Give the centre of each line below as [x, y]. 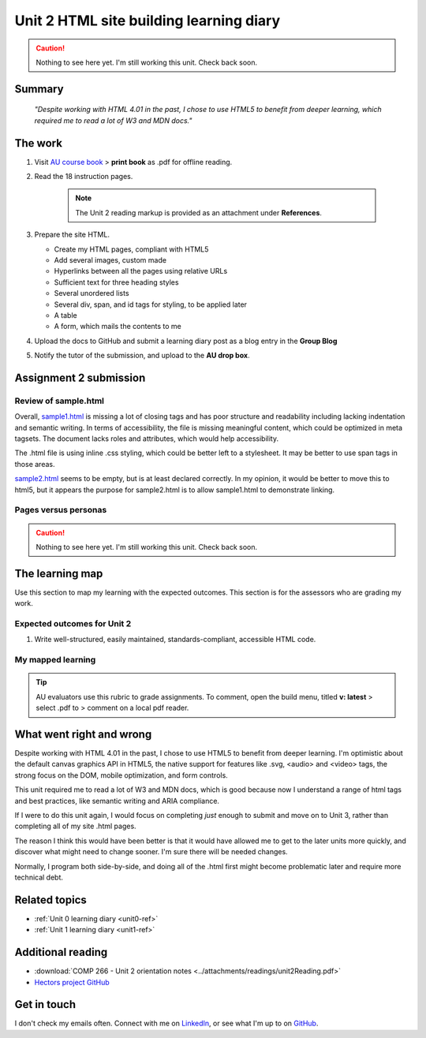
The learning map [59, 573]
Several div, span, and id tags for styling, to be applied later [151, 304]
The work [39, 143]
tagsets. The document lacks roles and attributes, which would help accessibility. [147, 439]
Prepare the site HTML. [72, 235]
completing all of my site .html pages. [76, 826]
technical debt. [39, 877]
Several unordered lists [92, 293]
